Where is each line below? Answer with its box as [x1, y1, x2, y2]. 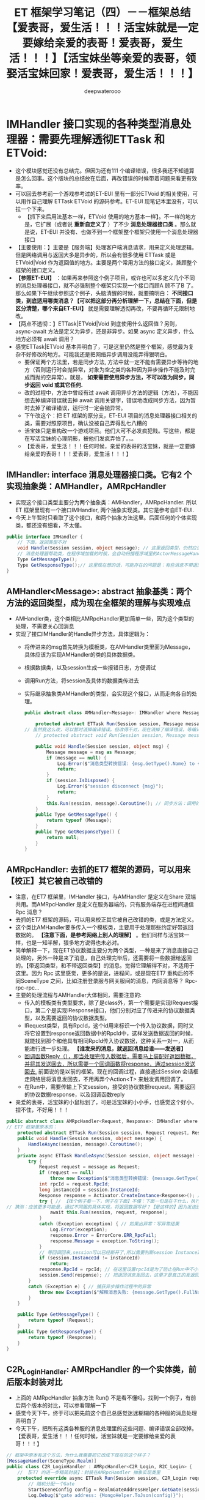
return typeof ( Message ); [46, 818, 112, 824]
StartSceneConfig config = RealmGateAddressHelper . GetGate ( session [28, 1487, 203, 1493]
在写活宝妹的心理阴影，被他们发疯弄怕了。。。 [24, 435, 137, 442]
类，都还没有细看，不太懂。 [15, 521, 85, 529]
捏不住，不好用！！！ [15, 1106, 69, 1114]
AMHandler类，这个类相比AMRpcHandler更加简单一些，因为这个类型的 [15, 615, 194, 622]
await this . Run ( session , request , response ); [49, 1209, 168, 1215]
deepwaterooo [84, 87, 121, 95]
